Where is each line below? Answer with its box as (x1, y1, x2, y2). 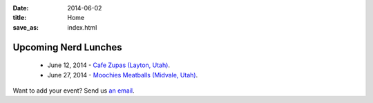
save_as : (12, 23, 39, 31)
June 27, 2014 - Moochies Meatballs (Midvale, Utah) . (47, 71, 198, 79)
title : (12, 14, 27, 22)
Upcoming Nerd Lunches (12, 41, 122, 53)
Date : (12, 4, 29, 12)
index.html (67, 23, 97, 31)
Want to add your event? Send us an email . (12, 86, 135, 95)
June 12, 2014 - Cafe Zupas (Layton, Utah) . (47, 61, 171, 69)
